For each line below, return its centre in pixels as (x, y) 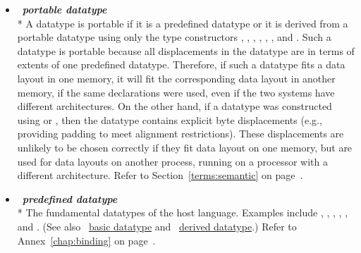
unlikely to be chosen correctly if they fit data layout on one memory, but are (185, 147)
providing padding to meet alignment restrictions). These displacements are (180, 134)
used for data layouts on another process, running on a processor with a (172, 161)
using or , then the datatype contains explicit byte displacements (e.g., (170, 119)
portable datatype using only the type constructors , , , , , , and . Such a (174, 37)
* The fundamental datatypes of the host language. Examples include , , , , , (183, 212)
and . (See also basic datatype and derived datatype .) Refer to (157, 226)
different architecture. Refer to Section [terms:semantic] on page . (160, 175)
